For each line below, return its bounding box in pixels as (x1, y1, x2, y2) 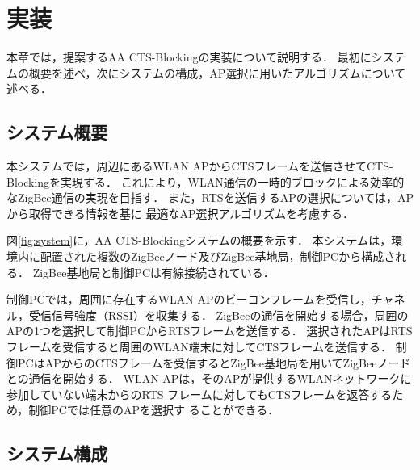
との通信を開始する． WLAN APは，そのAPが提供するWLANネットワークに (6, 370, 412, 387)
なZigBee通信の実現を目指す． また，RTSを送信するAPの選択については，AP (6, 189, 414, 206)
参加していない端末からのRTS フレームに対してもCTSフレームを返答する (6, 385, 393, 402)
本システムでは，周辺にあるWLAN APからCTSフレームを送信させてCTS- (6, 157, 393, 174)
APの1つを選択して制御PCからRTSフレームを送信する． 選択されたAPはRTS (6, 322, 413, 339)
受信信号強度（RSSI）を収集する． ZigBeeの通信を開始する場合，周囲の (28, 306, 409, 323)
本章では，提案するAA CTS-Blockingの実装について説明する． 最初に (6, 48, 372, 65)
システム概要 (6, 120, 108, 145)
